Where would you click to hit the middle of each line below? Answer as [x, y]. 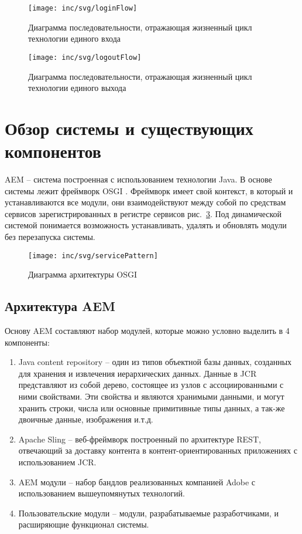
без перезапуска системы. [50, 236]
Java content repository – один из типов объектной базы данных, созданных [155, 362]
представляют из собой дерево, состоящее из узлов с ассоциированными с [151, 385]
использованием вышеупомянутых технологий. [102, 493]
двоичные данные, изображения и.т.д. [86, 419]
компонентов [53, 151]
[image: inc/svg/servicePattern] [93, 256]
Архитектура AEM [60, 306]
